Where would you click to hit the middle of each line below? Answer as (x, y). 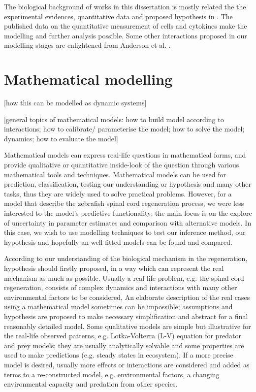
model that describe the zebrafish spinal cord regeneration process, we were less (124, 203)
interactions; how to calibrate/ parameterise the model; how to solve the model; (124, 129)
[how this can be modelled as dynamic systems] (75, 103)
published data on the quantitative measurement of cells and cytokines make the (126, 26)
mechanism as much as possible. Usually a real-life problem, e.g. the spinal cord (124, 278)
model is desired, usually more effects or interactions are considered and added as (127, 364)
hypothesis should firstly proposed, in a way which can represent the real (114, 268)
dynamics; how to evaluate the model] (61, 138)
